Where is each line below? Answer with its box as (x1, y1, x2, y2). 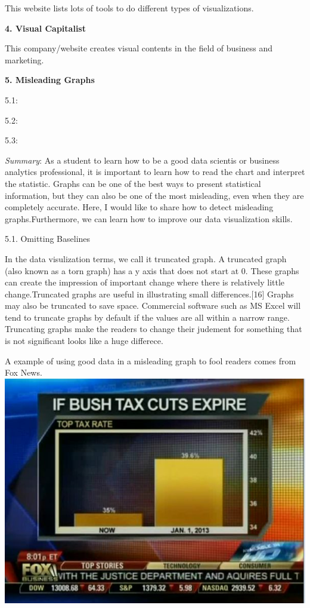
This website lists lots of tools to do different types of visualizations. (5, 2, 254, 14)
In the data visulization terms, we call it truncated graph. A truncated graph (5, 252, 287, 265)
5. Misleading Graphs (5, 73, 95, 86)
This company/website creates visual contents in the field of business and (5, 42, 273, 54)
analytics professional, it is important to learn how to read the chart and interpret (5, 165, 305, 178)
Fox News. (5, 366, 42, 379)
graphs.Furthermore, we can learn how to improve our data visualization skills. (5, 212, 293, 225)
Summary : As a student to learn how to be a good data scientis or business (5, 153, 280, 166)
